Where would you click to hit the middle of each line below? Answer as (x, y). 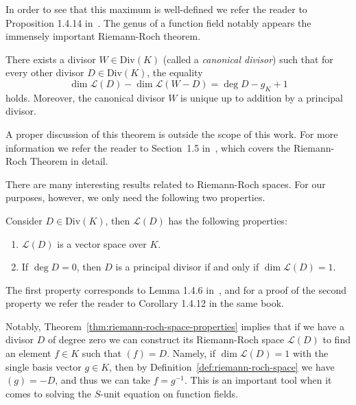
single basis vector (44, 366)
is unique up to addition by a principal (262, 97)
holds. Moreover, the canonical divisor (85, 97)
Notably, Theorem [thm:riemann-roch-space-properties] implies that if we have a (175, 326)
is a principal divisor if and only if (187, 267)
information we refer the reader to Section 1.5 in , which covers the (148, 147)
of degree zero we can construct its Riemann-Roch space (166, 339)
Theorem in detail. (69, 161)
